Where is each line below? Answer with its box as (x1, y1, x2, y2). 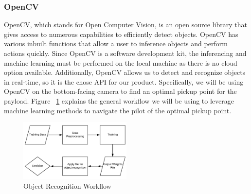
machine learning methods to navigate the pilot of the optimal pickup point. (4, 105, 232, 115)
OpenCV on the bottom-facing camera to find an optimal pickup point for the (4, 86, 237, 96)
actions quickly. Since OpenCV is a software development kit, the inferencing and (4, 48, 247, 58)
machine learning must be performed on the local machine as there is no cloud (4, 57, 237, 68)
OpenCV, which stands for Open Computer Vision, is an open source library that (4, 19, 247, 30)
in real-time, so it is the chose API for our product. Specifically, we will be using (4, 76, 244, 87)
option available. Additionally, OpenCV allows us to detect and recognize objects (4, 67, 246, 77)
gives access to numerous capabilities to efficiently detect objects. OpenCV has (4, 29, 238, 39)
